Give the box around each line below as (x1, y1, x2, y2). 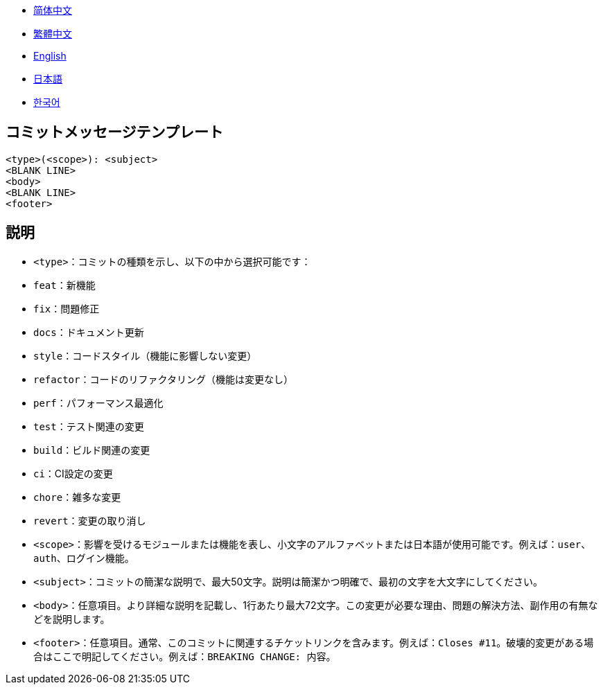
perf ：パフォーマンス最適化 (33, 396, 164, 409)
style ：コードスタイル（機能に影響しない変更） (33, 349, 257, 362)
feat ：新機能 (33, 278, 96, 291)
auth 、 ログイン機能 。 (33, 551, 134, 564)
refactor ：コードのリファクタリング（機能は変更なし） (33, 373, 293, 385)
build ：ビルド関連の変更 (33, 443, 150, 456)
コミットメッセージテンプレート (6, 123, 223, 141)
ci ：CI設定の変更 (33, 467, 113, 479)
